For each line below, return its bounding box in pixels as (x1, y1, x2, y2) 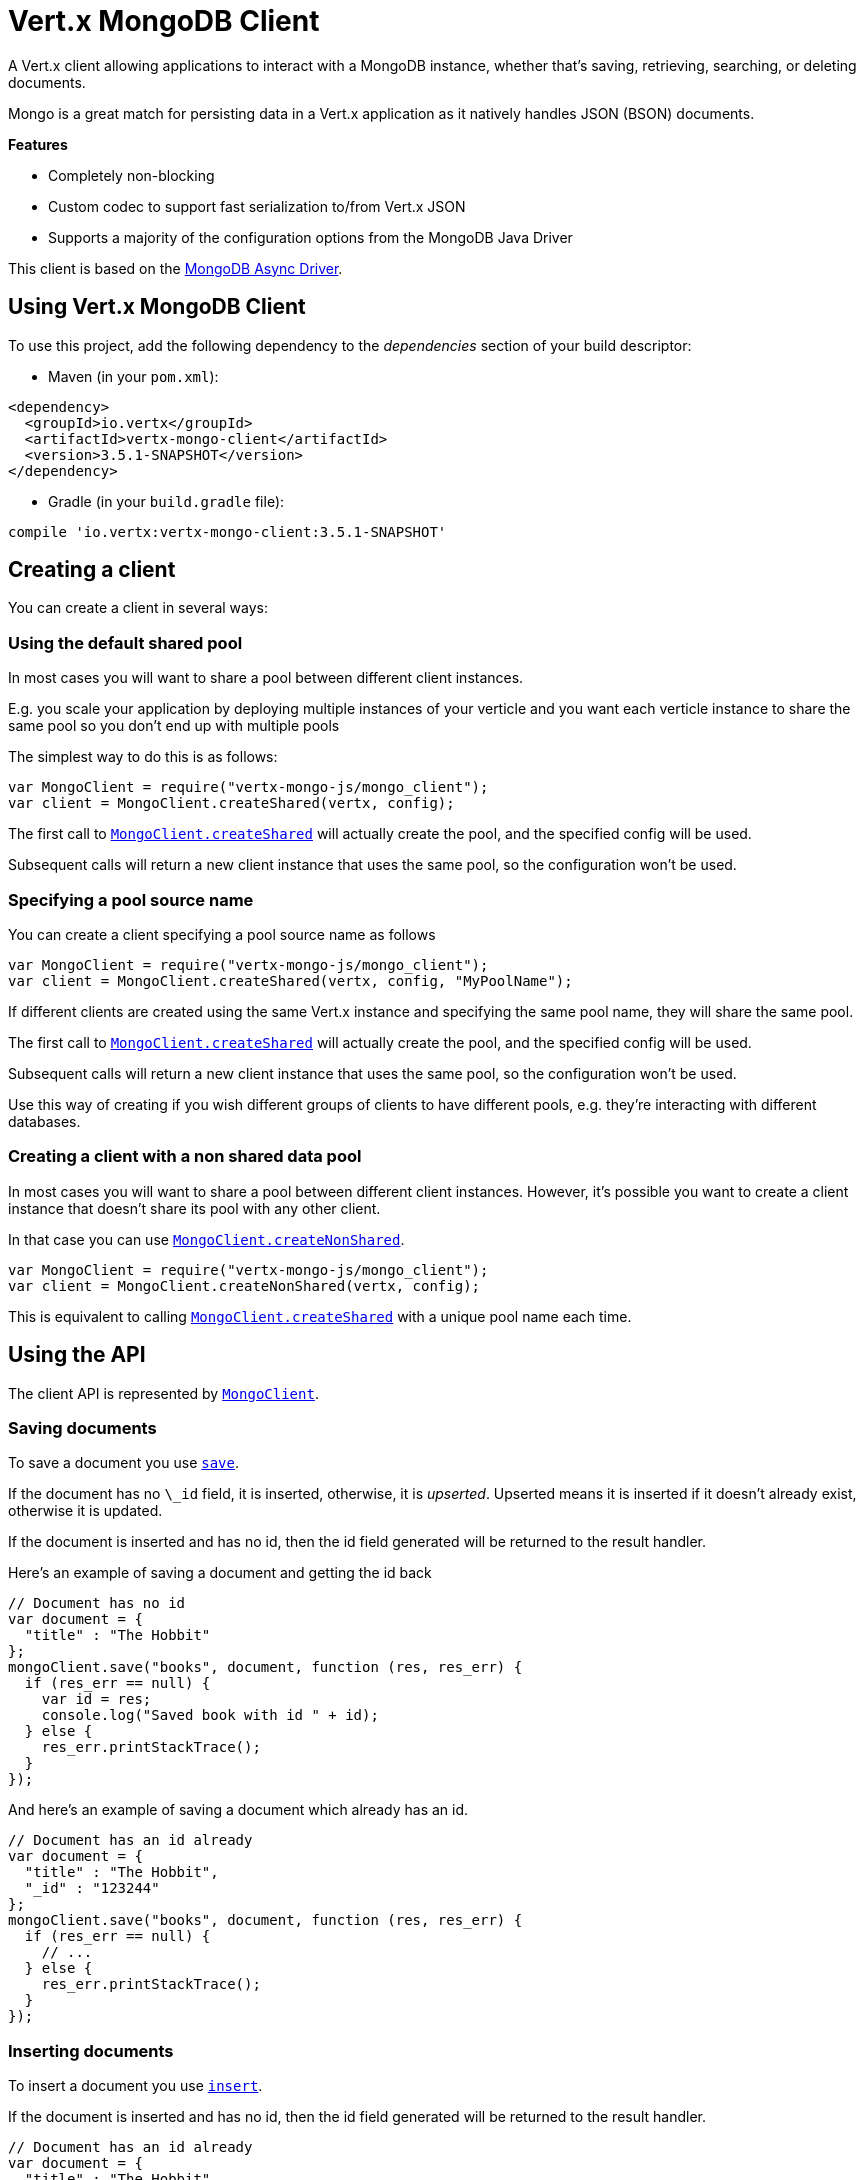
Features (8, 135, 68, 153)
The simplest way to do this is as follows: (8, 748, 278, 766)
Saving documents (8, 1417, 157, 1438)
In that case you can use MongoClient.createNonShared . (8, 1230, 405, 1248)
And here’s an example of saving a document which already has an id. (8, 1801, 469, 1819)
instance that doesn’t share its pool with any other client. (8, 1199, 381, 1217)
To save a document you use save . (8, 1454, 240, 1472)
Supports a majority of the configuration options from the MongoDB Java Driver (48, 228, 573, 246)
